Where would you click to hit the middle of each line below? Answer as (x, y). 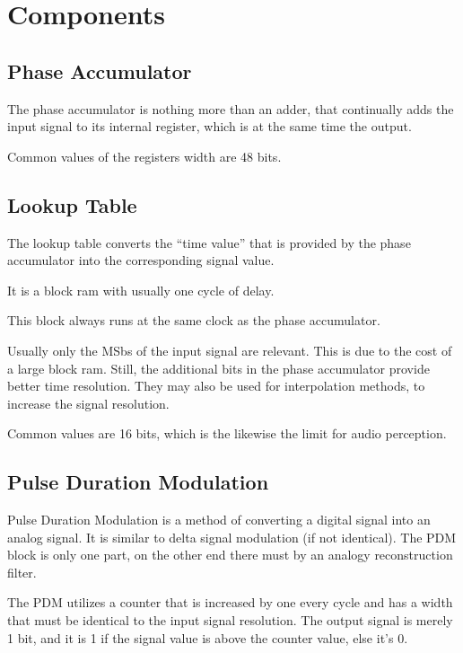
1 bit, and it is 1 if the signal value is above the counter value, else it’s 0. (208, 637)
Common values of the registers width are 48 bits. (144, 156)
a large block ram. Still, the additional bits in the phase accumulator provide (218, 368)
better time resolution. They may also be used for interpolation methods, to (216, 386)
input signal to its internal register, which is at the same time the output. (210, 126)
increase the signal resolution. (88, 403)
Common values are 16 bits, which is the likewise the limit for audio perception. (227, 433)
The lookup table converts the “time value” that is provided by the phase (209, 242)
